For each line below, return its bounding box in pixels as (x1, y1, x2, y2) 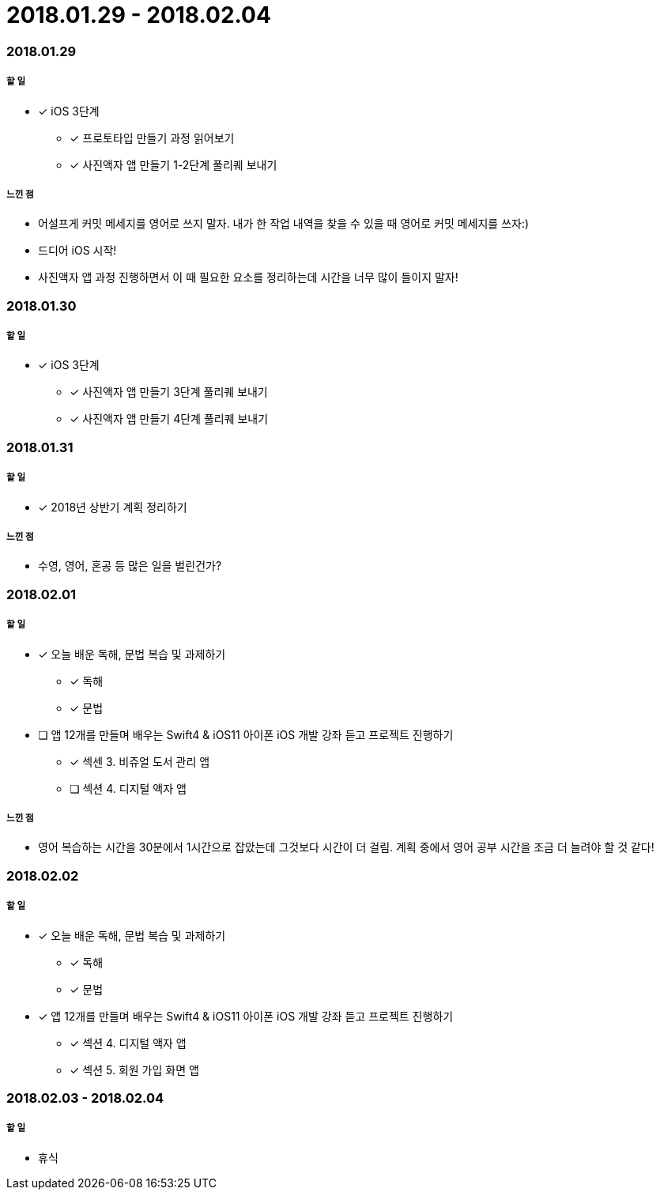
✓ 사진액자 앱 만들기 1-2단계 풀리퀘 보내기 (70, 157, 277, 172)
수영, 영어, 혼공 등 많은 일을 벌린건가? (38, 559, 222, 573)
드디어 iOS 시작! (38, 243, 117, 258)
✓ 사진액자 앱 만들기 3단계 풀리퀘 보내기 (70, 385, 268, 399)
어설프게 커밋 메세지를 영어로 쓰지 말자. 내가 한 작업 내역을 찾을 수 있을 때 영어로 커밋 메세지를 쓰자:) (38, 217, 530, 231)
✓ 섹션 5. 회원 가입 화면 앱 (70, 1062, 199, 1077)
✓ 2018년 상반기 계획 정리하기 (38, 500, 187, 514)
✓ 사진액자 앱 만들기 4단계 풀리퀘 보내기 (70, 412, 269, 426)
